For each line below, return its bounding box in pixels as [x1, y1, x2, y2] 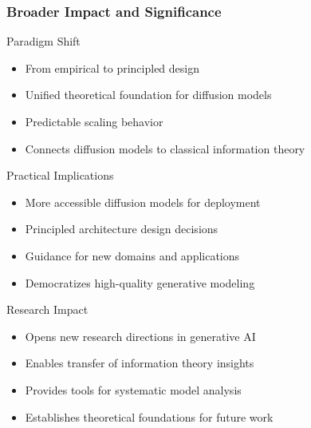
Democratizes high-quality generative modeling [25, 274, 255, 291]
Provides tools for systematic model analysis [25, 381, 242, 398]
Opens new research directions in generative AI [25, 327, 256, 344]
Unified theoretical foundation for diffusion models [25, 86, 272, 103]
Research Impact [6, 301, 89, 318]
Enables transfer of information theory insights [25, 355, 254, 371]
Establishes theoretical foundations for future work [25, 408, 274, 425]
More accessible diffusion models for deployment [25, 193, 261, 210]
